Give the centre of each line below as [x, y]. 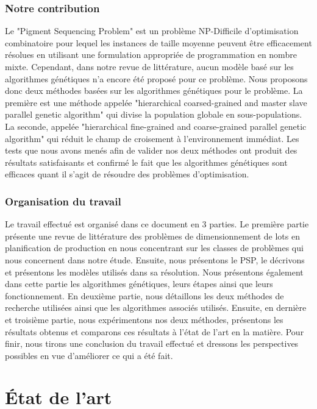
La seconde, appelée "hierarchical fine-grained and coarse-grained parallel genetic [156, 126]
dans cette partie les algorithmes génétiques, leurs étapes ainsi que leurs [139, 284]
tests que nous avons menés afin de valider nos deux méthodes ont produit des [151, 150]
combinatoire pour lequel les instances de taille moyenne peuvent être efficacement [158, 42]
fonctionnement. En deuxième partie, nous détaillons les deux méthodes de [144, 295]
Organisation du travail [63, 201]
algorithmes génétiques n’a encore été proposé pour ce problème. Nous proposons [156, 78]
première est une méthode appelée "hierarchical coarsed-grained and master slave [156, 102]
